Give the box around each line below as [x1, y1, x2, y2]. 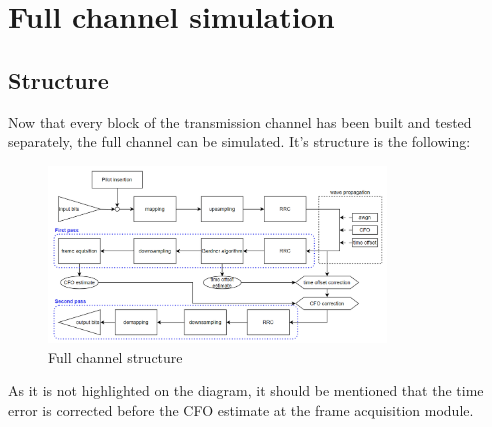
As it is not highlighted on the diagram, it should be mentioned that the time [8, 380, 484, 401]
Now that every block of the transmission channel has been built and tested [8, 111, 472, 132]
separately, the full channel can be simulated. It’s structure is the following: [8, 131, 471, 152]
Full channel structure [48, 346, 183, 367]
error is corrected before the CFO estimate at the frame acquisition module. [8, 399, 474, 420]
